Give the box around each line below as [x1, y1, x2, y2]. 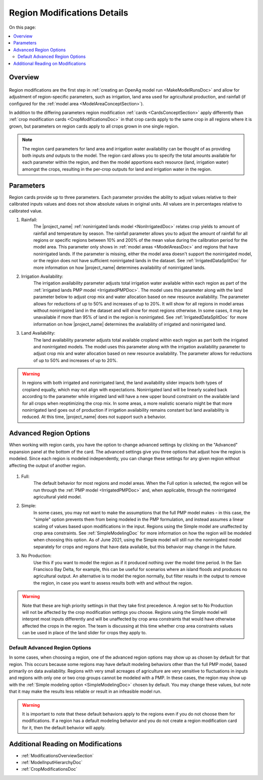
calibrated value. [9, 208, 43, 214]
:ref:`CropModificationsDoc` [21, 766, 77, 772]
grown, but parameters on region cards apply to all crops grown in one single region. [9, 123, 179, 129]
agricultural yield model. [33, 494, 82, 500]
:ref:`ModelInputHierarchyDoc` [21, 760, 83, 765]
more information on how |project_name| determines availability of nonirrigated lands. [33, 265, 206, 270]
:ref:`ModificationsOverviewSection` [21, 753, 94, 759]
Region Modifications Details [9, 7, 129, 18]
